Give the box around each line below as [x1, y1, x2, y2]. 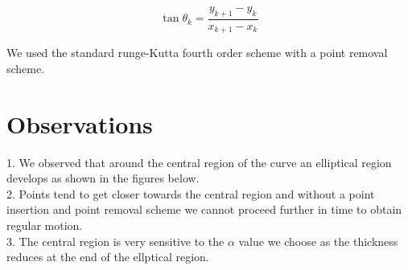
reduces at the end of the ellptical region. [6, 248, 209, 265]
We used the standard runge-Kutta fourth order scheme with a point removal [6, 44, 388, 61]
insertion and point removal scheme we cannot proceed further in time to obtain [6, 201, 402, 218]
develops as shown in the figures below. [6, 170, 200, 186]
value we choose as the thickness [238, 232, 398, 249]
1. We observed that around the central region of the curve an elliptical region [6, 153, 392, 170]
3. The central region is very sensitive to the [6, 232, 225, 249]
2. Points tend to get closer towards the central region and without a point [6, 185, 375, 202]
